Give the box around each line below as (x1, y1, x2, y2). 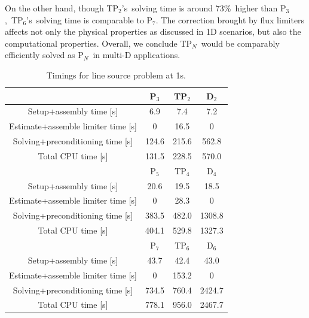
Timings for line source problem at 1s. (46, 68, 186, 81)
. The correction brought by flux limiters (155, 13, 305, 26)
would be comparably (201, 37, 280, 49)
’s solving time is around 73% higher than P (121, 2, 286, 14)
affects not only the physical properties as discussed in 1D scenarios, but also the (5, 25, 301, 38)
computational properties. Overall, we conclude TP (5, 37, 192, 49)
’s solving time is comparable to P (26, 13, 153, 26)
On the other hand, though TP (5, 2, 119, 14)
